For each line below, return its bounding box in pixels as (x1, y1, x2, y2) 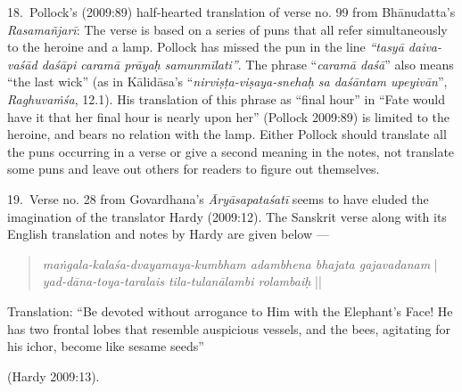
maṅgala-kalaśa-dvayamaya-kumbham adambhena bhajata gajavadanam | (42, 254, 438, 273)
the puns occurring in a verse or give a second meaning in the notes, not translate (7, 142, 455, 160)
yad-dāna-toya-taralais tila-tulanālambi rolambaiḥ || (42, 272, 322, 290)
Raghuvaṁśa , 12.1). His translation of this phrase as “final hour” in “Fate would (7, 89, 445, 108)
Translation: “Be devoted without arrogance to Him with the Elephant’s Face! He (7, 301, 453, 320)
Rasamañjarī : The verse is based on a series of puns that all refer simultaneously (7, 20, 448, 38)
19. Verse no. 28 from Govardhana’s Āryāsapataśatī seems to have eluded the (7, 189, 429, 208)
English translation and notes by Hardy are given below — (7, 225, 329, 243)
